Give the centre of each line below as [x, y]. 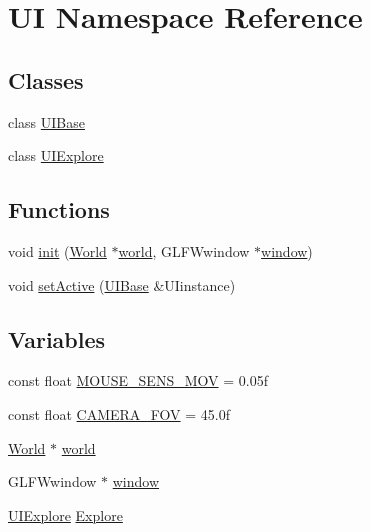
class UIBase [47, 121]
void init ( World [57, 250]
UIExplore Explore [65, 514]
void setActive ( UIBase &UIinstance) [122, 284]
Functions [59, 209]
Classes [46, 79]
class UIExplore [56, 155]
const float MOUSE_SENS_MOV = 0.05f [138, 380]
